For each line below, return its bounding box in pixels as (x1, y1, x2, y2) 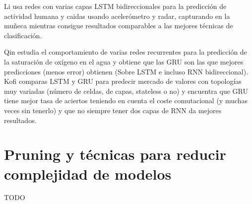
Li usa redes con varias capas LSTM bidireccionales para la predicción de (4, 1, 227, 11)
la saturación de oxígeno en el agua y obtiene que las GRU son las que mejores (4, 56, 244, 67)
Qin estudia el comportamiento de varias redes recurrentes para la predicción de (4, 47, 247, 57)
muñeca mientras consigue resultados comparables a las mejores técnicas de (4, 20, 233, 31)
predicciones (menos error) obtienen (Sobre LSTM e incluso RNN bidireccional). (4, 66, 249, 76)
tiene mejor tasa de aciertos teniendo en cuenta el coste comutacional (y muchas (4, 95, 248, 106)
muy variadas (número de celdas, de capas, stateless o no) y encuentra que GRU (4, 85, 248, 96)
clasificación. (4, 30, 42, 40)
